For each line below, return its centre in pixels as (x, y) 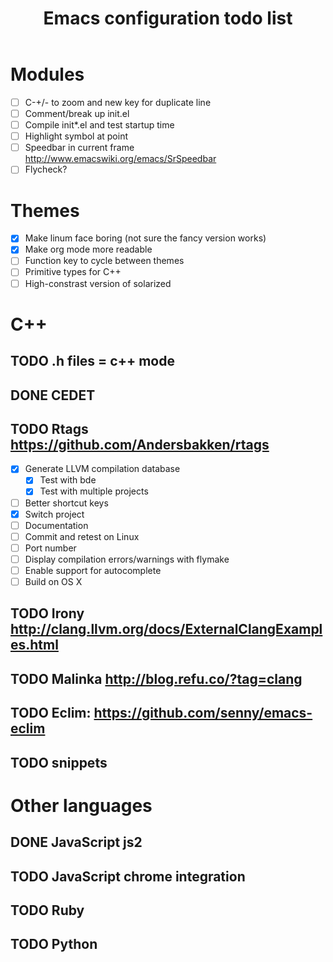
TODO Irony (47, 613)
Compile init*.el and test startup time (99, 125)
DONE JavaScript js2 (76, 842)
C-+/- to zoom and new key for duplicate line (118, 102)
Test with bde (68, 480)
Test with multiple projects (94, 491)
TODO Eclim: (51, 713)
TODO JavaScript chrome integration (128, 876)
